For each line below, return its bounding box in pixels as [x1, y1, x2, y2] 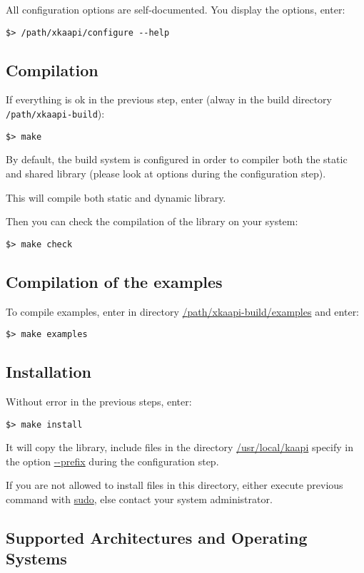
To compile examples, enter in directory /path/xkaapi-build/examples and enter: [6, 304, 360, 319]
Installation [6, 361, 91, 383]
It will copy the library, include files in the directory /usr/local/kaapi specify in [6, 440, 353, 455]
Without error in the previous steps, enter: [6, 394, 192, 409]
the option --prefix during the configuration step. [6, 453, 219, 468]
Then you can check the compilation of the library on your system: [6, 214, 298, 229]
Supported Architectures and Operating [6, 527, 308, 549]
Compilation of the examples [6, 270, 223, 292]
